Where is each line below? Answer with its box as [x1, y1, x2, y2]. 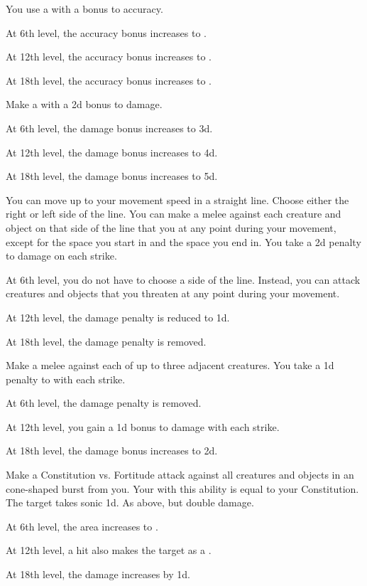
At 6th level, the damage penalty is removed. [6, 395, 202, 410]
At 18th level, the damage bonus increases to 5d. [6, 169, 218, 183]
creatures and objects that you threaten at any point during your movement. [6, 286, 340, 301]
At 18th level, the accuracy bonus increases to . [6, 73, 212, 87]
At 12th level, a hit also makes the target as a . [6, 543, 212, 558]
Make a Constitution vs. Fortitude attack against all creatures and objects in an [6, 467, 354, 482]
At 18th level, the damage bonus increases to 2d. [6, 443, 218, 458]
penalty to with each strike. [6, 371, 126, 386]
